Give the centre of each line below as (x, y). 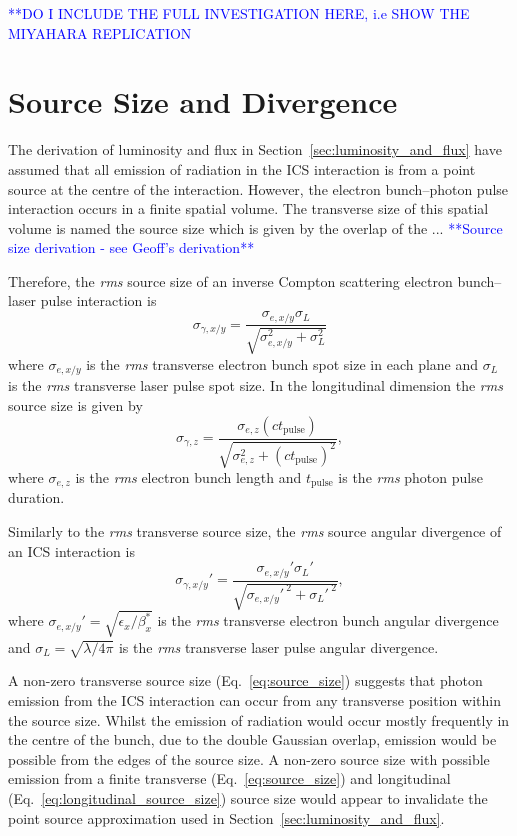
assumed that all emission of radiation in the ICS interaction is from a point (242, 168)
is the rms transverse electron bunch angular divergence (328, 620)
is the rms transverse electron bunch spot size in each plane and (282, 363)
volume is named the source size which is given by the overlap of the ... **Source (255, 227)
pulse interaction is (98, 300)
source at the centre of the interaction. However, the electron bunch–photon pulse (258, 188)
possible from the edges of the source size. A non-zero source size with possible (249, 758)
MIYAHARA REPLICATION (100, 32)
